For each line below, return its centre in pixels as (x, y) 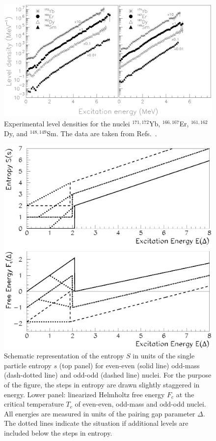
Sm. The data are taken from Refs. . (102, 133)
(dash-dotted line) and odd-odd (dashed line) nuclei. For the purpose (108, 375)
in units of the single (164, 356)
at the (185, 394)
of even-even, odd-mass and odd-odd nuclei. (140, 404)
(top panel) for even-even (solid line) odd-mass (129, 365)
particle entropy (28, 365)
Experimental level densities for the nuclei (67, 123)
